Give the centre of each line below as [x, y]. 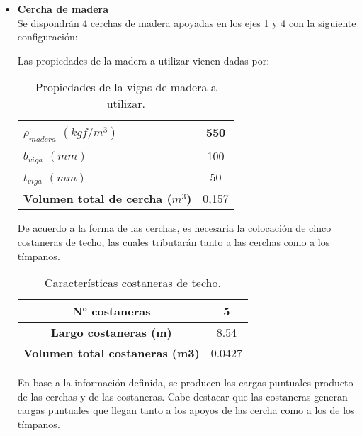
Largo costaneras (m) [111, 332]
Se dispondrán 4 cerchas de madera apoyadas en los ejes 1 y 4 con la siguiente [187, 22]
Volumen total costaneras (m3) [111, 353]
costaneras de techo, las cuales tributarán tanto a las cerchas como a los [174, 242]
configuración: [47, 37]
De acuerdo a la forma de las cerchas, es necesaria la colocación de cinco [174, 228]
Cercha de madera [63, 9]
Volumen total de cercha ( [97, 199]
